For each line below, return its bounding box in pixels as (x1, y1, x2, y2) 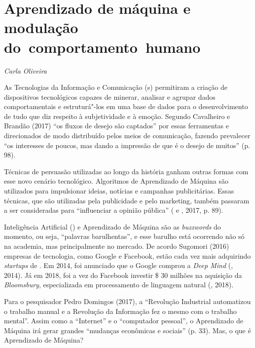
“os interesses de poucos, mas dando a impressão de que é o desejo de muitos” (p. (4, 140, 250, 150)
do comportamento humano (4, 37, 201, 57)
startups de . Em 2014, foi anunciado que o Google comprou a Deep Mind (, (4, 260, 233, 271)
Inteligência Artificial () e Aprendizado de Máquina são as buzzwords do (4, 221, 221, 232)
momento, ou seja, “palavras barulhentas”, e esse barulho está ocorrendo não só (4, 231, 245, 241)
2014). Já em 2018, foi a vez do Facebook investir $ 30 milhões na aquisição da (4, 270, 242, 280)
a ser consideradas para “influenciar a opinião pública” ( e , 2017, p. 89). (4, 205, 223, 215)
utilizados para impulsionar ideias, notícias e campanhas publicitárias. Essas (4, 186, 234, 196)
